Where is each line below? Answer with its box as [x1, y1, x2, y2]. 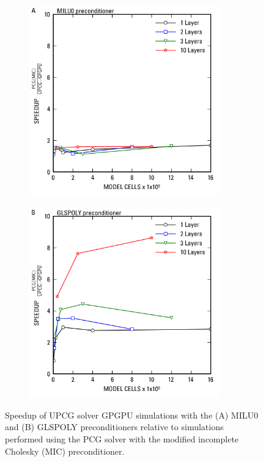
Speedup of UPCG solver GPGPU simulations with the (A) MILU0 [5, 408, 258, 421]
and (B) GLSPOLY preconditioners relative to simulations [5, 420, 224, 433]
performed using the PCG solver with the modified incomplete [5, 432, 239, 445]
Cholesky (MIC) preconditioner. [5, 444, 125, 457]
